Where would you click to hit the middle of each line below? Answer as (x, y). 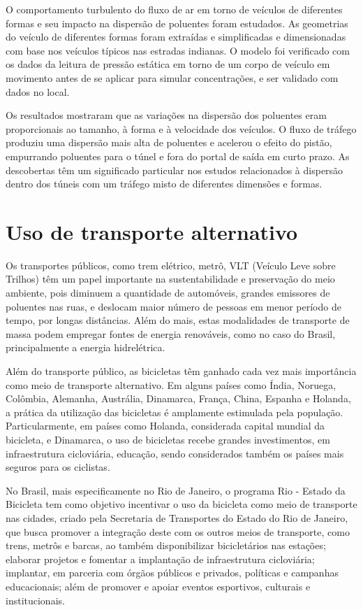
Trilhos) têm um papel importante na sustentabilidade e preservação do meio (170, 279)
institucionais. (35, 600)
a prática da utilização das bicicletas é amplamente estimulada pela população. (175, 412)
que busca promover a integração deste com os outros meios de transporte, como (178, 531)
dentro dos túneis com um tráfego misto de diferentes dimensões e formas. (164, 184)
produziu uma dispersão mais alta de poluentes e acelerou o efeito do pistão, (169, 142)
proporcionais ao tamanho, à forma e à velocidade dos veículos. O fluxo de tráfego (181, 128)
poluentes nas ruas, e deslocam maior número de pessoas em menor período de (173, 306)
